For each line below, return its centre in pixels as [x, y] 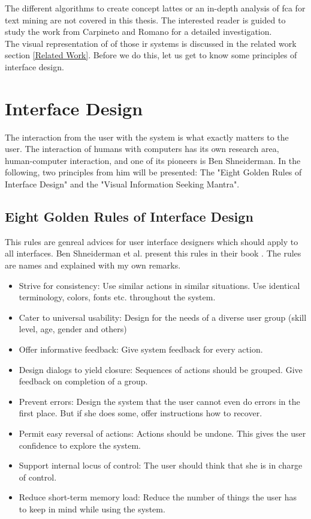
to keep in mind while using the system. [92, 508]
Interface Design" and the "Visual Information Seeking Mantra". [122, 184]
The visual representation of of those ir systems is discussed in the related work [151, 43]
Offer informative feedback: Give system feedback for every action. [141, 349]
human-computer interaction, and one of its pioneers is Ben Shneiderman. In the [153, 160]
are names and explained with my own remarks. [93, 265]
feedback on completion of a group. [83, 381]
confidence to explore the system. [80, 445]
